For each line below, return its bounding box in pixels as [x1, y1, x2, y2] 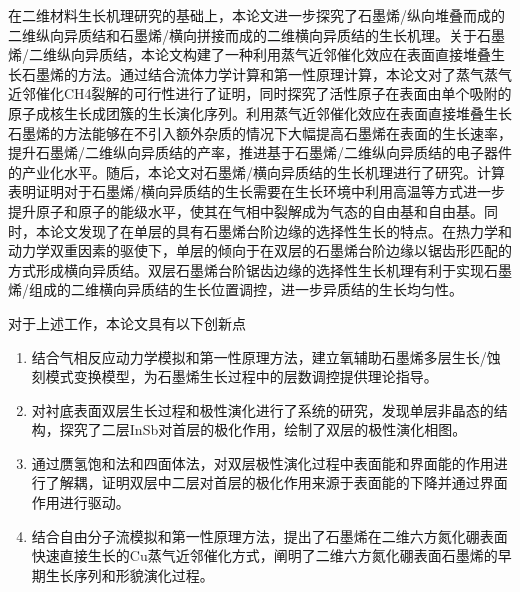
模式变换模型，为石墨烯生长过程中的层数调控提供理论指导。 [45, 366, 438, 387]
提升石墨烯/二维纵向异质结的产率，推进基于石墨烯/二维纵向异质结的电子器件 [8, 142, 512, 163]
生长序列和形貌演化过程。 [45, 564, 214, 585]
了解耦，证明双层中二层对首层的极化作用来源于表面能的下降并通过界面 [45, 472, 508, 493]
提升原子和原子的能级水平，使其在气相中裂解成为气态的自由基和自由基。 [8, 200, 484, 221]
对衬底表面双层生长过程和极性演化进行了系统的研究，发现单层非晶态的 [31, 399, 494, 420]
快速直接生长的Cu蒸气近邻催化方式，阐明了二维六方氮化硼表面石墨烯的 [31, 545, 498, 566]
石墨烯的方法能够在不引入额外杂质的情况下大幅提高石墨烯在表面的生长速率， [8, 122, 512, 143]
